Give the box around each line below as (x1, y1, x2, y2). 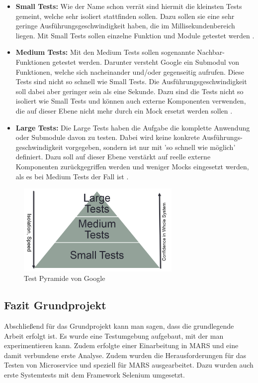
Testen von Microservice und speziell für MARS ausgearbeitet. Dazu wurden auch (4, 360, 254, 370)
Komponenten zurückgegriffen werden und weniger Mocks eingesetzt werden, (15, 161, 249, 171)
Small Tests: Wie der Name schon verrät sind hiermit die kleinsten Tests (15, 1, 242, 11)
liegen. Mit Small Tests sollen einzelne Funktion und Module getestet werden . (15, 30, 255, 40)
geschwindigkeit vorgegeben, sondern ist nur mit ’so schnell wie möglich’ (15, 141, 236, 152)
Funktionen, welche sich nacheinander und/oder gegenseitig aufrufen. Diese (15, 66, 245, 77)
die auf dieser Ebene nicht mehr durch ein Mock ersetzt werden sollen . (15, 105, 233, 116)
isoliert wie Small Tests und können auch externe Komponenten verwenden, (15, 96, 246, 106)
